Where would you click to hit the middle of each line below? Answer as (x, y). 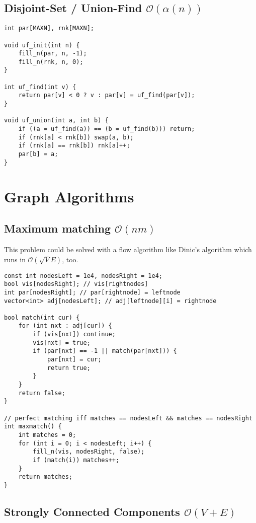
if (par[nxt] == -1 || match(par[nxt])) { (105, 351)
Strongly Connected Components (92, 511)
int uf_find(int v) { (40, 87)
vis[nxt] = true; (62, 343)
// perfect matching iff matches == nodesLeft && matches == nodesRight (128, 418)
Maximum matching (58, 228)
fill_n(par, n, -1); (53, 54)
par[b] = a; (38, 154)
